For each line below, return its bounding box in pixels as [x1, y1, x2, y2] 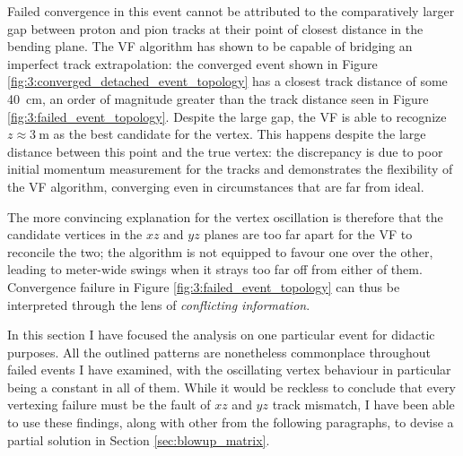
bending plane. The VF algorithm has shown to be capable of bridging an [7, 37, 413, 56]
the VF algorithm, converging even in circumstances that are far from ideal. [7, 176, 424, 195]
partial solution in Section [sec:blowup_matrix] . [7, 430, 270, 449]
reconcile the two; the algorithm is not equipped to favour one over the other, [7, 242, 433, 261]
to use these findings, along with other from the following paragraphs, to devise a [7, 413, 454, 432]
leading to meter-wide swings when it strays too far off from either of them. [7, 260, 423, 279]
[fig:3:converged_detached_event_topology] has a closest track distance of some [7, 72, 448, 90]
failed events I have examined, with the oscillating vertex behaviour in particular [7, 360, 451, 379]
